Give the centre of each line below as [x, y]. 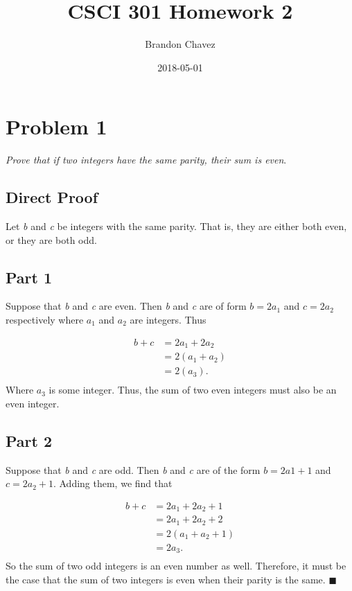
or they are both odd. [51, 239]
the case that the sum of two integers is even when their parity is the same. [166, 579]
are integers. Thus [168, 320]
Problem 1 [56, 126]
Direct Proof [52, 197]
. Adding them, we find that [113, 483]
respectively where [45, 320]
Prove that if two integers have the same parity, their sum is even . [146, 160]
